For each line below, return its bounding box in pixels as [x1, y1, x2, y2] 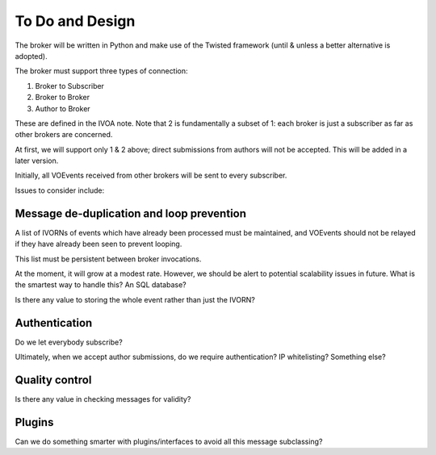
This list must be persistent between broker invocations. [15, 254, 202, 264]
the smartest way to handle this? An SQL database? [15, 280, 187, 290]
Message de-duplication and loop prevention [15, 207, 246, 220]
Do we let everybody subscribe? [15, 337, 123, 347]
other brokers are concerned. [15, 130, 113, 140]
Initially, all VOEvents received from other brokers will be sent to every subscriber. [15, 170, 287, 181]
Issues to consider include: [15, 186, 105, 195]
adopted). [15, 51, 48, 61]
